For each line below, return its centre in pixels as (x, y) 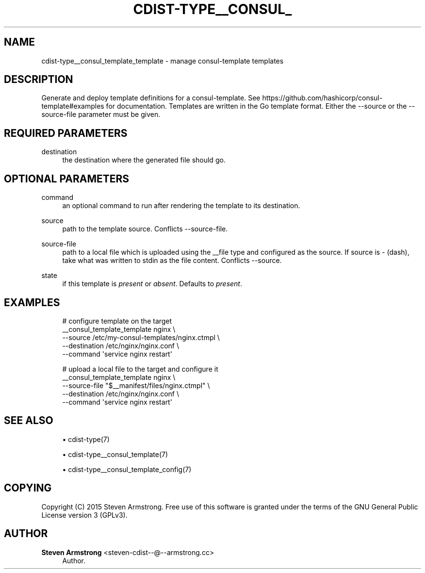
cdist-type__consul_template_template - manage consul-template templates (163, 61)
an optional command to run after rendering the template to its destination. (181, 206)
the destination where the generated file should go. (144, 160)
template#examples (73, 106)
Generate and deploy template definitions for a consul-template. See (151, 98)
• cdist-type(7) (86, 439)
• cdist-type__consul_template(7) (115, 454)
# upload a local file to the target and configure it (140, 369)
